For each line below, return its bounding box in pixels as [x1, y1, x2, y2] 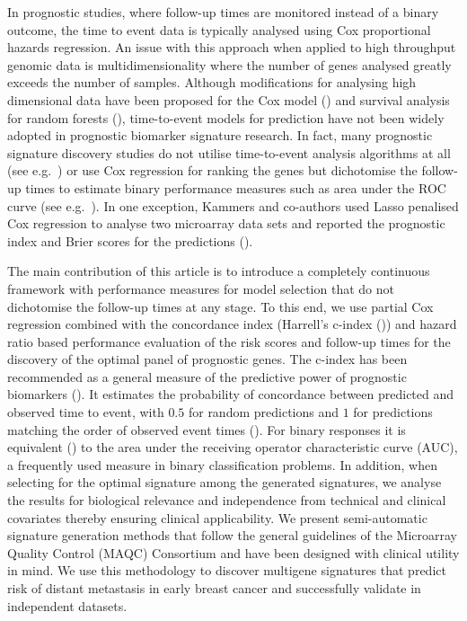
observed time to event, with [7, 403, 164, 421]
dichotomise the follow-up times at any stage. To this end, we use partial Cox [7, 297, 434, 315]
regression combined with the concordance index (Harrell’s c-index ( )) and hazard [7, 315, 457, 333]
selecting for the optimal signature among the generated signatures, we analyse [7, 473, 442, 492]
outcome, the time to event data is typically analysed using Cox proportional [7, 20, 431, 39]
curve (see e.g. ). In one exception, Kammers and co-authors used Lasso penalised [7, 196, 459, 215]
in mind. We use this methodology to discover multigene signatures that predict [7, 561, 446, 580]
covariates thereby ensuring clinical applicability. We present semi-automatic [7, 508, 427, 527]
